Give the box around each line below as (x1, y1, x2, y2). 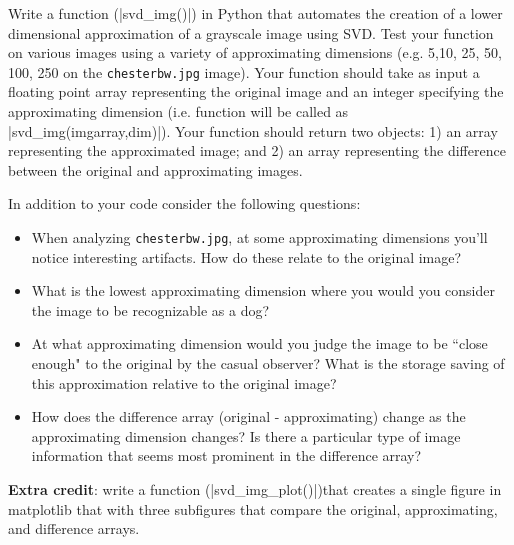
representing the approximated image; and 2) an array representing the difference (8, 140, 506, 161)
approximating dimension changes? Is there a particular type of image (31, 425, 461, 446)
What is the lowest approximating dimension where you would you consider (31, 280, 495, 301)
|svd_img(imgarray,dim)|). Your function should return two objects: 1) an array (8, 120, 498, 141)
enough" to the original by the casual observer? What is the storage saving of (31, 353, 505, 374)
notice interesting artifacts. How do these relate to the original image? (31, 246, 462, 267)
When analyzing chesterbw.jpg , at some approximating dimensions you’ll (31, 227, 488, 247)
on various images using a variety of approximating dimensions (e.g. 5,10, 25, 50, (8, 42, 503, 63)
